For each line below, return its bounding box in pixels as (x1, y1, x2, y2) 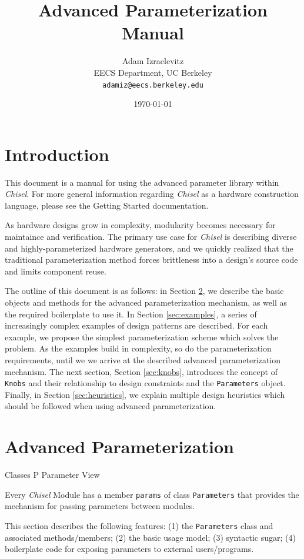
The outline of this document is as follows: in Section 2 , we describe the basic (5, 284, 284, 297)
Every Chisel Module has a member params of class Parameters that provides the (5, 488, 299, 500)
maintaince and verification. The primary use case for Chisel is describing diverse (5, 230, 297, 243)
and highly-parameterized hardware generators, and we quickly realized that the (5, 242, 293, 254)
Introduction (5, 142, 109, 166)
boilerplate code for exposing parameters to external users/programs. (5, 543, 254, 555)
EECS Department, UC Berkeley (93, 66, 212, 78)
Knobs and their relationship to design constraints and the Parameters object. (5, 377, 286, 389)
